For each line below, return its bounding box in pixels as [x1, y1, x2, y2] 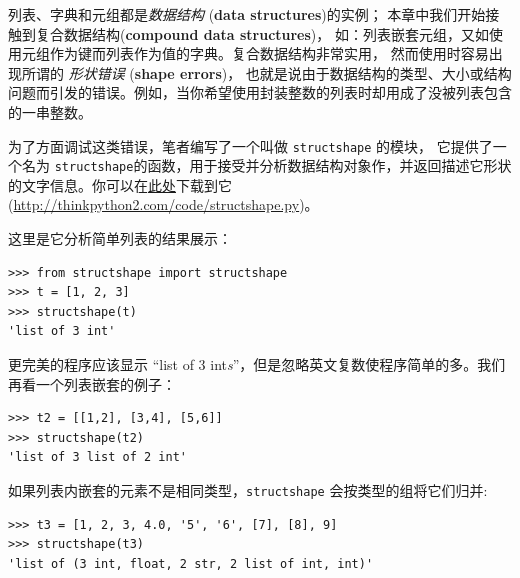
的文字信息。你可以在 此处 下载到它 [8, 174, 232, 195]
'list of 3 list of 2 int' [8, 450, 187, 465]
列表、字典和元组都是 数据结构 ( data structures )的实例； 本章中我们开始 [8, 4, 486, 24]
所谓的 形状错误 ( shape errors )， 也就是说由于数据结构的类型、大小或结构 [21, 62, 512, 83]
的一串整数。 [8, 101, 92, 122]
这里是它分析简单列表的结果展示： [8, 228, 232, 249]
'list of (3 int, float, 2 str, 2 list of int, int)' [8, 556, 374, 571]
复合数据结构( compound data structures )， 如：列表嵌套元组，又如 [35, 23, 489, 44]
